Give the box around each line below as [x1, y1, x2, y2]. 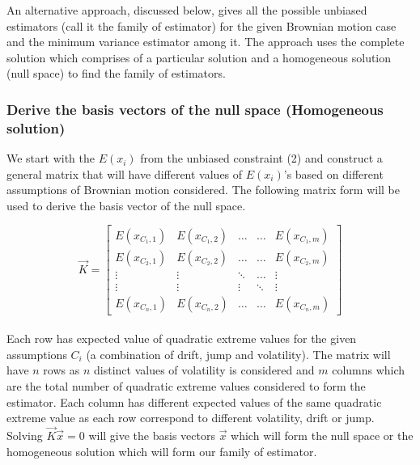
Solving [6, 427, 43, 444]
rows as [43, 361, 80, 378]
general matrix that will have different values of [6, 165, 243, 182]
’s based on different [283, 165, 384, 182]
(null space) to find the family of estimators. [6, 65, 226, 82]
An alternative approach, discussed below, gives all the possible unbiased [6, 2, 367, 18]
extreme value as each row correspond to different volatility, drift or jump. [6, 409, 375, 426]
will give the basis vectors [88, 427, 215, 444]
